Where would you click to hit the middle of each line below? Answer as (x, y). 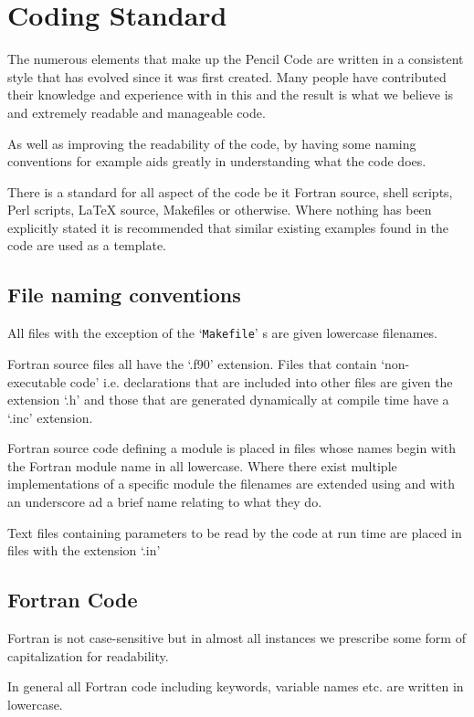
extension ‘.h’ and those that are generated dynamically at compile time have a (228, 400)
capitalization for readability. (88, 655)
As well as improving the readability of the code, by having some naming (212, 143)
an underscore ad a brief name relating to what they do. (165, 502)
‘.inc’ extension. (50, 417)
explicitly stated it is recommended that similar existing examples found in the (228, 227)
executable (37, 381)
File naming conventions (124, 295)
